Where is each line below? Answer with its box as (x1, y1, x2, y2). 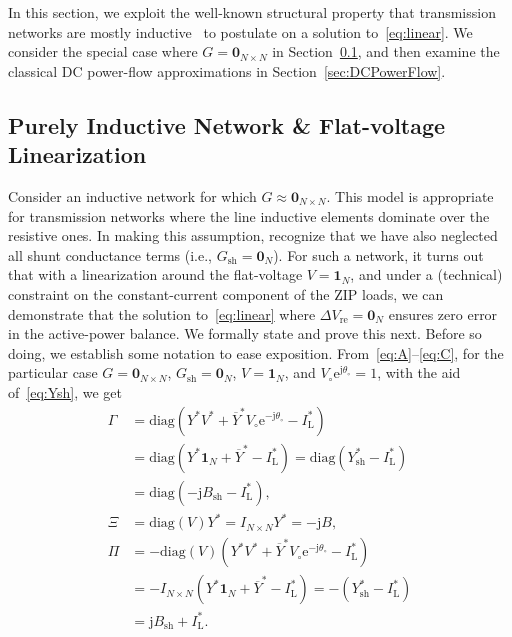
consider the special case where (8, 41, 198, 62)
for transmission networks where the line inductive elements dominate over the (8, 205, 490, 226)
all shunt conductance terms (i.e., (8, 244, 212, 265)
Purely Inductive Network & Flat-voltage (8, 109, 446, 140)
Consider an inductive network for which (8, 185, 257, 206)
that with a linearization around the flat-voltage (8, 264, 303, 285)
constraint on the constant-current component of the (8, 283, 330, 304)
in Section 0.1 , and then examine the (272, 41, 500, 62)
